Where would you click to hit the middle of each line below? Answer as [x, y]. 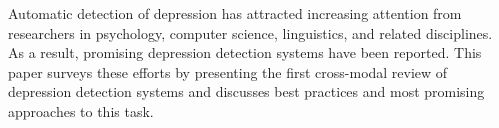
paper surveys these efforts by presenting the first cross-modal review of [228, 71]
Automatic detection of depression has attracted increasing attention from [235, 13]
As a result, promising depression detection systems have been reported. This [245, 52]
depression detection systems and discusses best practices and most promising [246, 91]
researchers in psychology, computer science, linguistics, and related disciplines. [250, 32]
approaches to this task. [81, 110]
